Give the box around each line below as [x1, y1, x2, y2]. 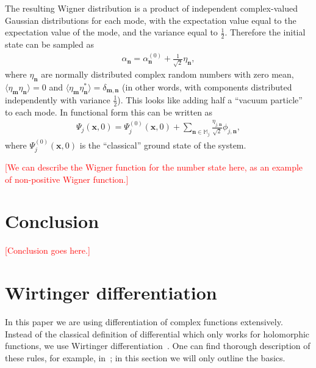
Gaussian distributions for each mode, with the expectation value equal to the [5, 13, 296, 26]
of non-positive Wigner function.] [5, 172, 129, 185]
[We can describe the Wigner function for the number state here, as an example [5, 161, 303, 174]
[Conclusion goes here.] [5, 244, 90, 257]
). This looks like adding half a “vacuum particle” [117, 93, 303, 106]
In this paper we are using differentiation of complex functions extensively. [5, 315, 283, 328]
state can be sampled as [5, 38, 95, 51]
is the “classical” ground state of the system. [79, 138, 246, 151]
